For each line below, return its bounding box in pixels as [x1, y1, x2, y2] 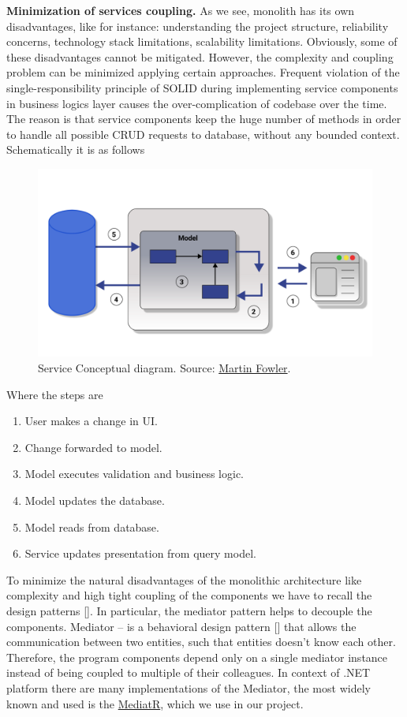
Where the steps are [6, 386, 103, 402]
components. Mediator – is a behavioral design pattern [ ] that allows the [6, 618, 357, 634]
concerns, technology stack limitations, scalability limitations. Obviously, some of [6, 33, 398, 50]
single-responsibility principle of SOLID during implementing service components [6, 79, 398, 95]
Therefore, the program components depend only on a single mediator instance [6, 648, 388, 665]
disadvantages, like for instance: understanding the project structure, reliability [6, 17, 389, 34]
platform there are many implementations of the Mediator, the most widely [6, 679, 371, 696]
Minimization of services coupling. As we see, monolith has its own [6, 2, 355, 18]
